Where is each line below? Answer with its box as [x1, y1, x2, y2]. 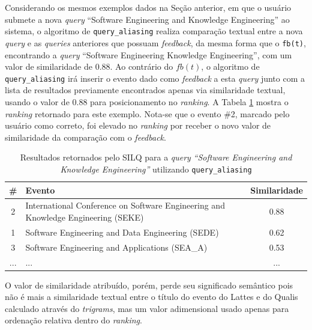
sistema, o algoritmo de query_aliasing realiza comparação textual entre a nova [5, 25, 303, 37]
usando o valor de [5, 95, 70, 108]
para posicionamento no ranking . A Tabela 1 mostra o [90, 95, 289, 108]
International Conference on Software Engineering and [25, 199, 225, 212]
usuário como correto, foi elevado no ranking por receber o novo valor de [5, 119, 271, 132]
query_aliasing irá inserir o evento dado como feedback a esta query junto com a [5, 72, 305, 84]
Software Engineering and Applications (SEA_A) [25, 240, 208, 253]
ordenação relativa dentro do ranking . [5, 314, 142, 326]
